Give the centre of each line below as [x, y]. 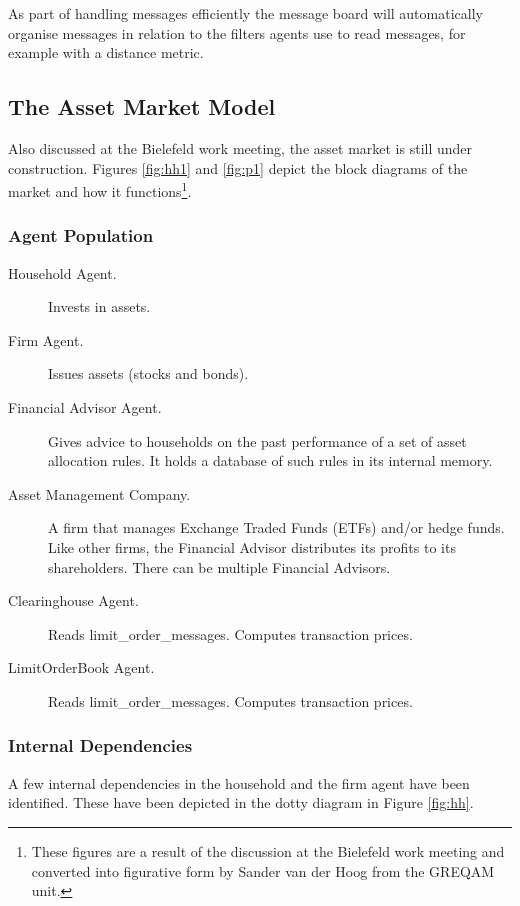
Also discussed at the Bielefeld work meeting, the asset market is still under [240, 147]
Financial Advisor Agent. [85, 407]
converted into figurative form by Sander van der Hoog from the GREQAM [263, 870]
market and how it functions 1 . [100, 189]
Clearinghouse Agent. [73, 600]
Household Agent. [62, 272]
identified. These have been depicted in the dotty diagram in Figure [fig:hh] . [241, 802]
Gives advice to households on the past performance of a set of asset [257, 440]
